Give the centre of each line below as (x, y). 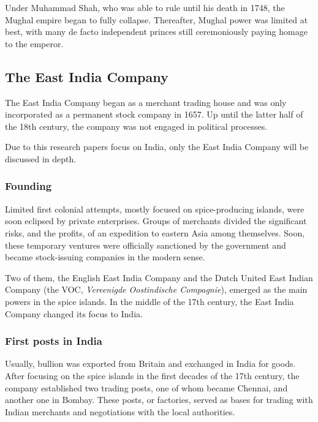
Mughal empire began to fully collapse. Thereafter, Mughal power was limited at (157, 19)
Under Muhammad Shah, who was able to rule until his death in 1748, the (145, 7)
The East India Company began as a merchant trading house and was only (146, 102)
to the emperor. (34, 43)
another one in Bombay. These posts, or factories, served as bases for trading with (159, 400)
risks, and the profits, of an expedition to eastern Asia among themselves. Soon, (155, 232)
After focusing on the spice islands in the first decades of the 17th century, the (152, 375)
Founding (28, 186)
